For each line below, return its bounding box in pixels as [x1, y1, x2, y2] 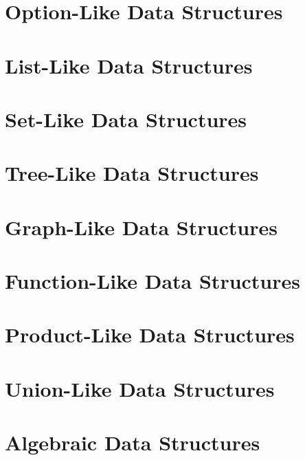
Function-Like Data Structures [5, 267, 300, 295]
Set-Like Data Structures [5, 105, 247, 133]
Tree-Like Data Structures [5, 159, 259, 187]
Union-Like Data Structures [5, 374, 275, 402]
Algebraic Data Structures [5, 428, 260, 457]
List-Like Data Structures [5, 51, 253, 79]
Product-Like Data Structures [5, 320, 295, 349]
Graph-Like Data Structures [5, 212, 278, 241]
